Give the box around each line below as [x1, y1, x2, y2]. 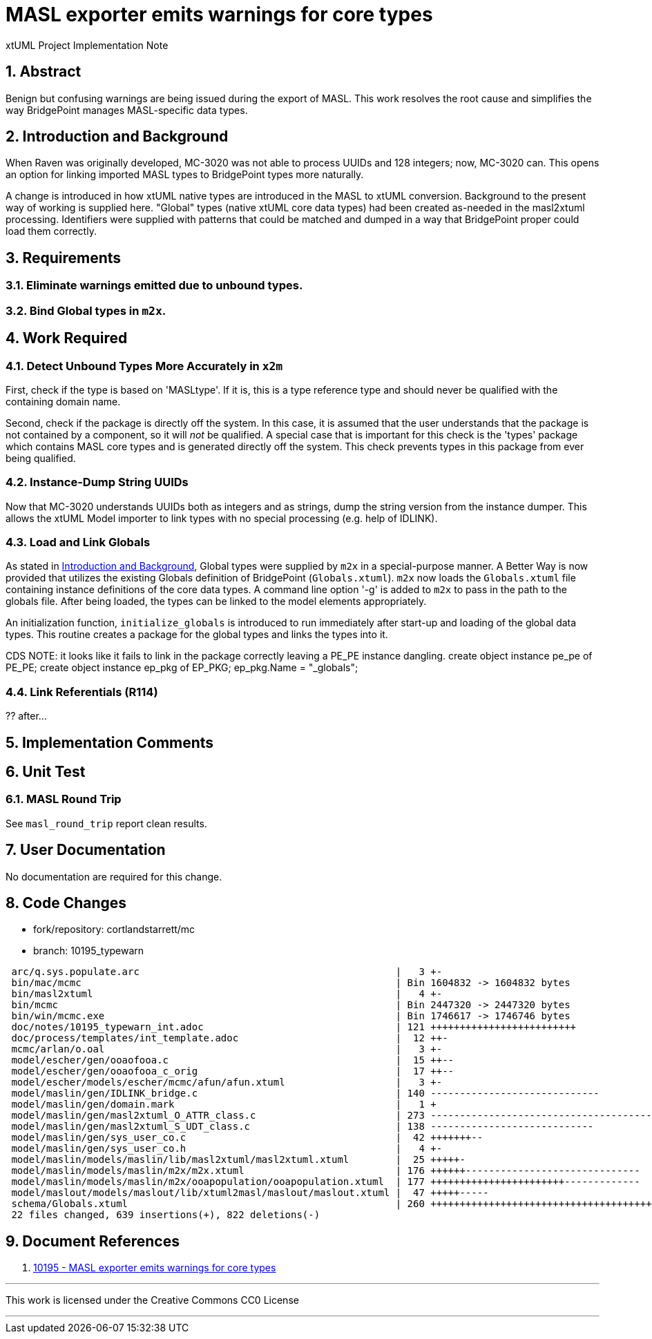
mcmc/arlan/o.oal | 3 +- [11, 1043, 443, 1055]
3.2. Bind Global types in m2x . [6, 303, 166, 318]
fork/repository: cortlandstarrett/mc [33, 923, 195, 936]
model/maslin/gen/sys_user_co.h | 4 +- [11, 1143, 443, 1155]
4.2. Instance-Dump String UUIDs [6, 475, 189, 490]
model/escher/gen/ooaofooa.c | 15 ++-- [11, 1054, 454, 1066]
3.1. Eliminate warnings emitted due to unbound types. [6, 278, 303, 293]
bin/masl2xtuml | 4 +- [11, 988, 443, 1000]
